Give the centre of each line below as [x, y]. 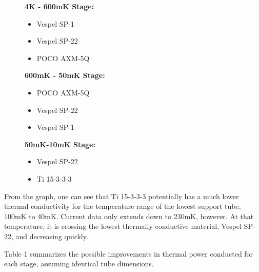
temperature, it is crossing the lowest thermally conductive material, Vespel [123, 226]
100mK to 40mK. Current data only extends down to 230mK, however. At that [129, 216]
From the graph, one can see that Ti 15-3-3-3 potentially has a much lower [122, 196]
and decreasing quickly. [52, 236]
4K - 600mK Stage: [59, 6]
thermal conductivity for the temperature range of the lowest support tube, [123, 206]
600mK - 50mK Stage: [65, 75]
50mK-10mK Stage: [60, 144]
